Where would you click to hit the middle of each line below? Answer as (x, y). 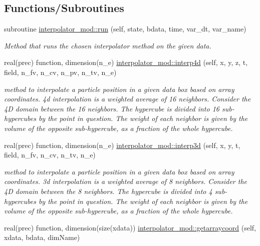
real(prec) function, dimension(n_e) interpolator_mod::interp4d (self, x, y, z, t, (126, 62)
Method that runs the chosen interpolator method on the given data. (108, 45)
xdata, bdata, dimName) (42, 237)
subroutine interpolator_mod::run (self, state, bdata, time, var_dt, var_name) (125, 29)
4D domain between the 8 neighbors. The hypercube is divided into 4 (108, 191)
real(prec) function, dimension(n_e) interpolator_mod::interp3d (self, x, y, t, (122, 145)
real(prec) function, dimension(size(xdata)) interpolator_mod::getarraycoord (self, (130, 227)
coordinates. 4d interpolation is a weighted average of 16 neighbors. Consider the (127, 99)
